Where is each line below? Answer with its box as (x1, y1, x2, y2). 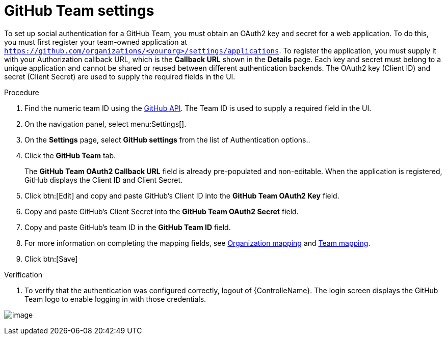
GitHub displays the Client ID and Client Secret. (24, 175, 183, 184)
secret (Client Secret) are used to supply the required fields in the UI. (4, 72, 235, 81)
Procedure (4, 88, 39, 97)
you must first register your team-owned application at (4, 37, 187, 46)
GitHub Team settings (4, 2, 154, 19)
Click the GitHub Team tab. (24, 151, 116, 160)
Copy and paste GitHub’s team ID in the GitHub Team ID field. (24, 222, 231, 232)
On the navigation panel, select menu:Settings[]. (24, 119, 187, 128)
